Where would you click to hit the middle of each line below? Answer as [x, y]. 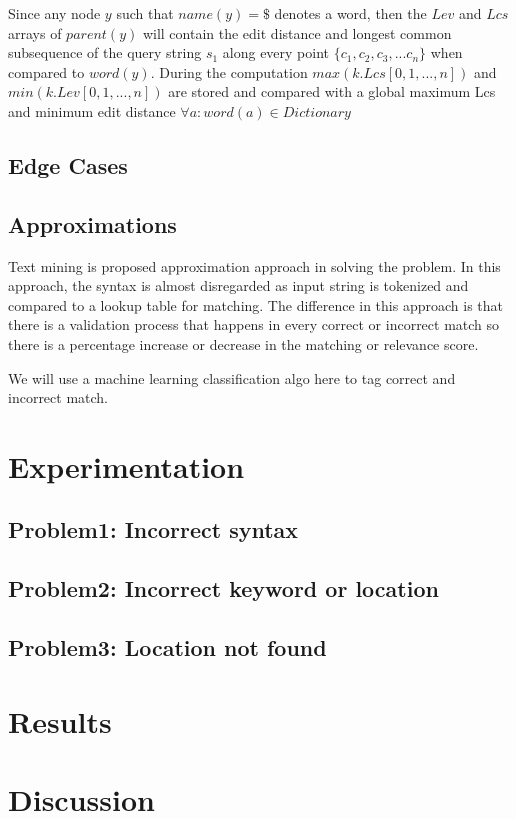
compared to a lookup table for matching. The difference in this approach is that [255, 304]
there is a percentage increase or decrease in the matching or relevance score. [243, 343]
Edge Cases [68, 164]
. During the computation [229, 71]
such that [145, 13]
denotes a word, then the [350, 13]
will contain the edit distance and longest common [297, 32]
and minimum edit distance [92, 110]
